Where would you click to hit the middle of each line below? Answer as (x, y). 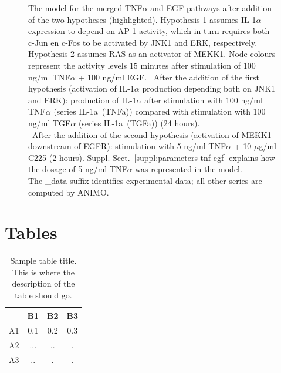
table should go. (43, 295)
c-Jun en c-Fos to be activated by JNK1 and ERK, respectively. (143, 42)
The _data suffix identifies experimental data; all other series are (145, 180)
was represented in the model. (189, 169)
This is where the (43, 272)
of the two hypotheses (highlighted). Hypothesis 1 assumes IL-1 (142, 19)
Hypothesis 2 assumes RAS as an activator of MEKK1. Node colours (152, 54)
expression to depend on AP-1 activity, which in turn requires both (149, 31)
